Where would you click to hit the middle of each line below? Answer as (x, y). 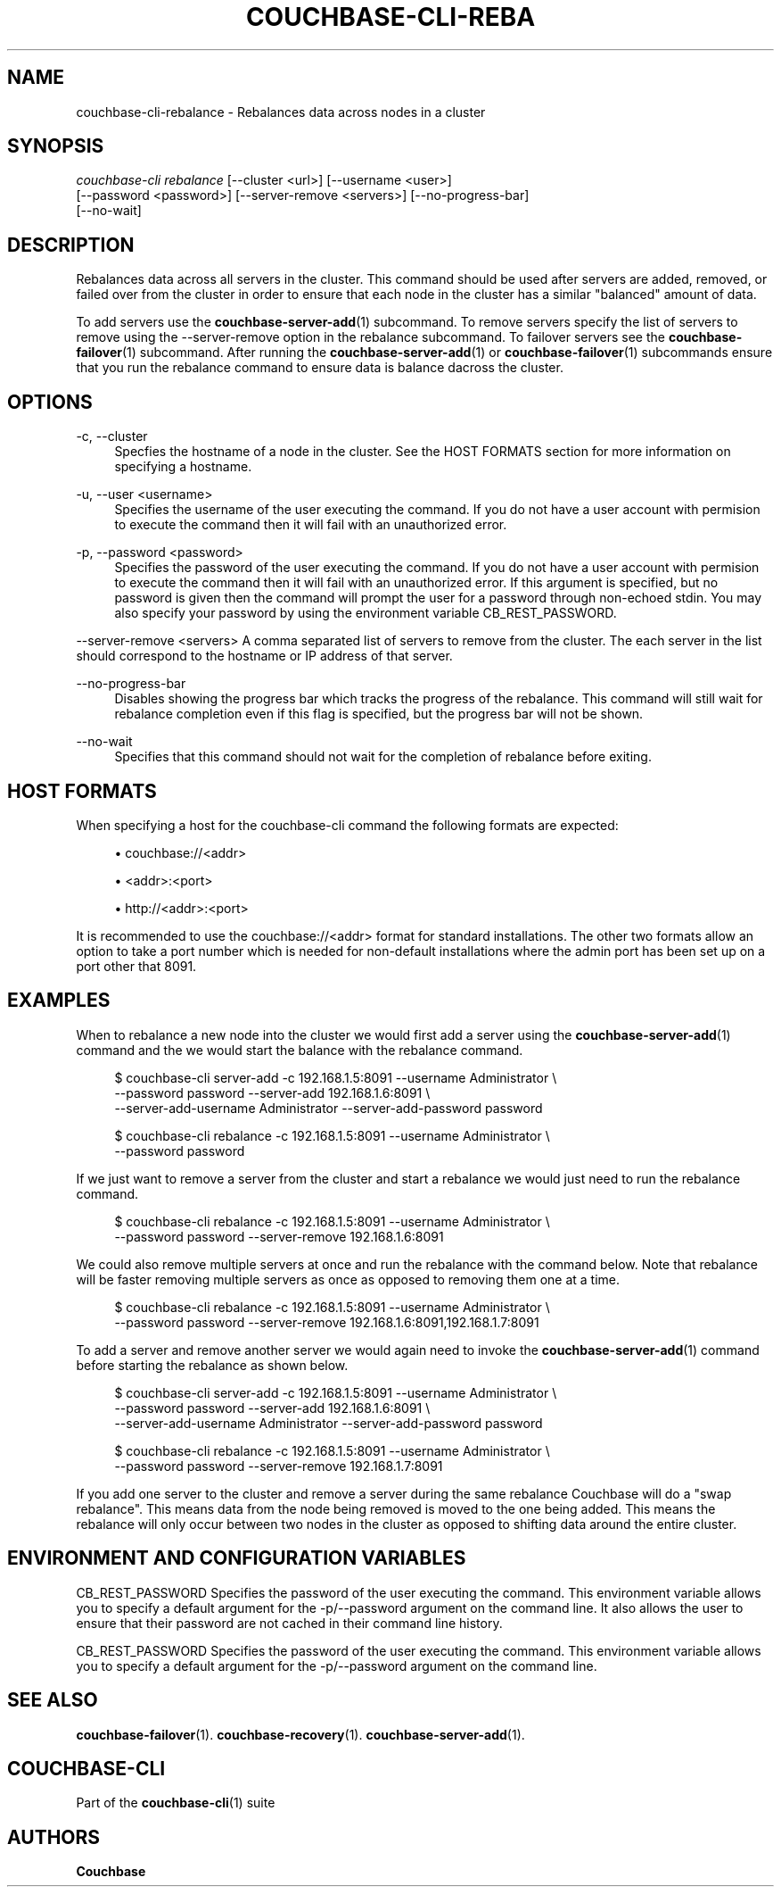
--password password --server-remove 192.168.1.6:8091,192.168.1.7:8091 (327, 1322)
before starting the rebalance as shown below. (212, 1365)
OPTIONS (50, 402)
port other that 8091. (136, 966)
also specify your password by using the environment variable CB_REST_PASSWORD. (366, 613)
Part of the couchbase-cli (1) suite (176, 1803)
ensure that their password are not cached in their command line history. (289, 1623)
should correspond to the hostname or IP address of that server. (264, 656)
